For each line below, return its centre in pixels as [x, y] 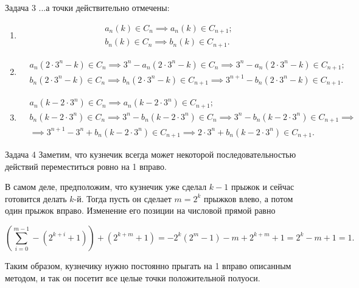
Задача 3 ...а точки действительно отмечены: [87, 7]
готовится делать [36, 198]
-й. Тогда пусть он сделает [123, 198]
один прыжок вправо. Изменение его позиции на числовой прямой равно [140, 210]
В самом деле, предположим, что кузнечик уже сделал [106, 187]
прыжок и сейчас [263, 187]
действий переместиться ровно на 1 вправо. [86, 166]
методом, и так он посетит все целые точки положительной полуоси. [133, 277]
